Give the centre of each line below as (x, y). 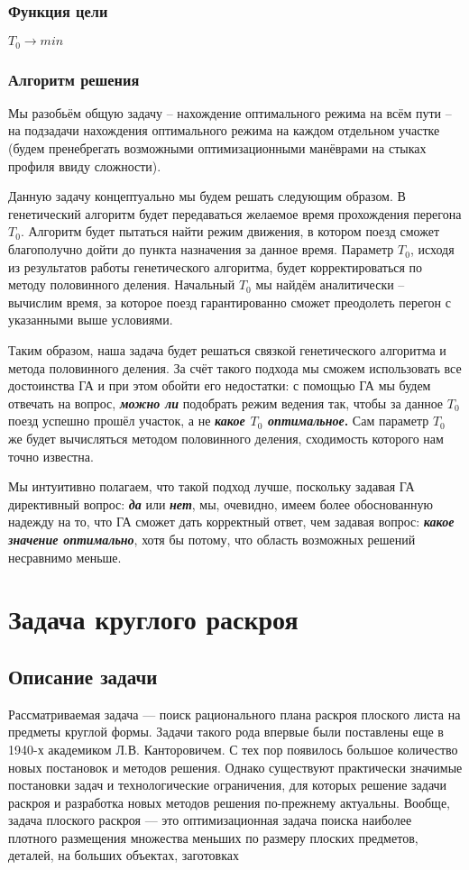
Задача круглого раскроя (153, 619)
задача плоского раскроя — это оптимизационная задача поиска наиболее (210, 820)
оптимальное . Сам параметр (349, 421)
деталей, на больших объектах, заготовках (124, 855)
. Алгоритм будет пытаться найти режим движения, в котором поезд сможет (230, 231)
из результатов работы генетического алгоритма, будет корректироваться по (216, 266)
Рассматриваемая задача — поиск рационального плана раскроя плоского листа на (234, 714)
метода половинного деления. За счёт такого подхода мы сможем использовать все (235, 367)
